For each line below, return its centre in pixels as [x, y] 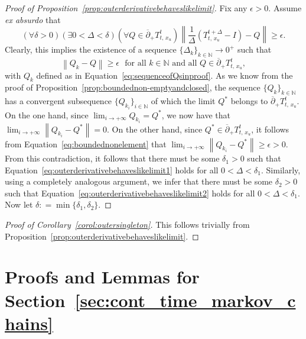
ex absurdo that [33, 19]
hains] [29, 323]
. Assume [285, 8]
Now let [19, 204]
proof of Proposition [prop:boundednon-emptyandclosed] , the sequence [133, 87]
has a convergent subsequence [58, 101]
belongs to [249, 101]
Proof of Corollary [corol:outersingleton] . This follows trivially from [127, 225]
